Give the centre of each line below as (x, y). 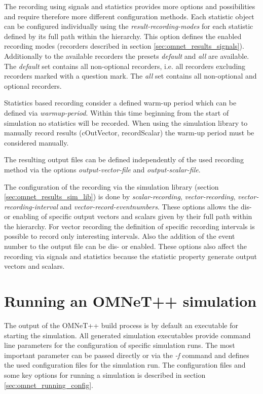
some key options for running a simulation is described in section (105, 374)
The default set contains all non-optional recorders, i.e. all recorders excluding (125, 66)
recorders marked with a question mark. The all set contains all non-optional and (130, 76)
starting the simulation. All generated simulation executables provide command (127, 335)
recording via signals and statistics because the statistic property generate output (130, 256)
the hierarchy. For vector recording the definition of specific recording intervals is (129, 226)
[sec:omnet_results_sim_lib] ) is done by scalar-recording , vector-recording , (120, 196)
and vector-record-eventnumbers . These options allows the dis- (156, 206)
